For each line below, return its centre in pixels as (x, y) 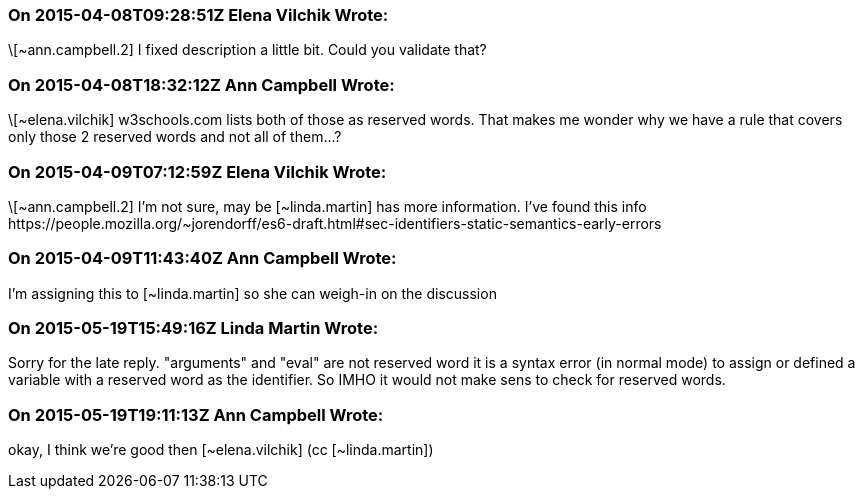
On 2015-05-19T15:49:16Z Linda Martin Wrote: (193, 328)
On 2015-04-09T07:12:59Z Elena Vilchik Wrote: (197, 171)
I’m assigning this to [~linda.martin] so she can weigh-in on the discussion (252, 293)
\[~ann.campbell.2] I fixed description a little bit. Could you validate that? (247, 50)
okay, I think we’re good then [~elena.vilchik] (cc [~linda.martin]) (221, 450)
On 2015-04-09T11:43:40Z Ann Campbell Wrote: (202, 258)
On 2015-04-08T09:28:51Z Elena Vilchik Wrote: (198, 15)
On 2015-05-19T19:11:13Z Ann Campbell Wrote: (196, 414)
